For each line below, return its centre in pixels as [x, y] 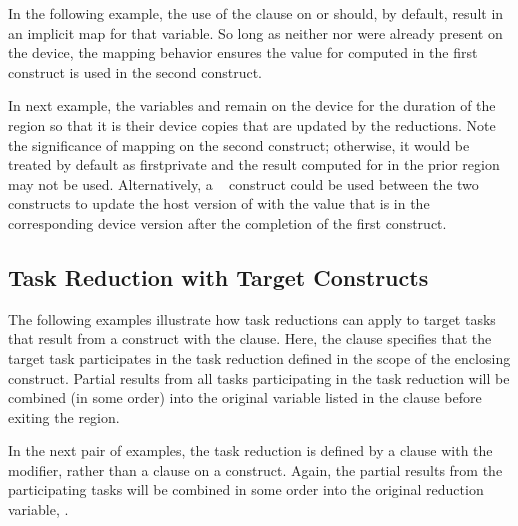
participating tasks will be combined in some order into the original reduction [246, 489]
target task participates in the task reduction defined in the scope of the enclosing [259, 357]
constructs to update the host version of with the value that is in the [219, 203]
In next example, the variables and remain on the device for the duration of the [252, 105]
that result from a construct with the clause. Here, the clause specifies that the [250, 338]
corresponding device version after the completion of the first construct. [227, 222]
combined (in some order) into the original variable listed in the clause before [245, 397]
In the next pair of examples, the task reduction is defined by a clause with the [250, 450]
